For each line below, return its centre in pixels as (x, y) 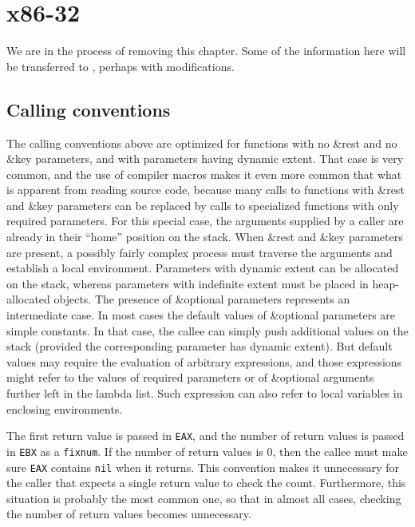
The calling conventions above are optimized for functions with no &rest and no (202, 143)
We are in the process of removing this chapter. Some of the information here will (206, 51)
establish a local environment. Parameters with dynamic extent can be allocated (203, 268)
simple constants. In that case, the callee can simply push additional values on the (207, 330)
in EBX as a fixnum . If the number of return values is (135, 451)
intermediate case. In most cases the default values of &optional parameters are (201, 315)
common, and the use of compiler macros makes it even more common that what (204, 174)
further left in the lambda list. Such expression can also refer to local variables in (205, 393)
